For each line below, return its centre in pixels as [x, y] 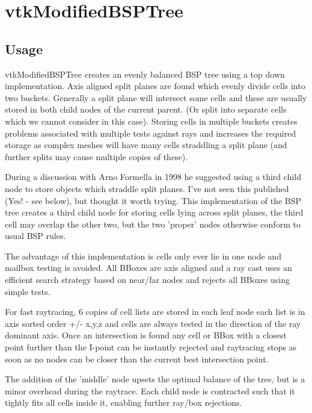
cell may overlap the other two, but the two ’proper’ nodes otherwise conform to [153, 224]
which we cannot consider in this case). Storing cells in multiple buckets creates [151, 121]
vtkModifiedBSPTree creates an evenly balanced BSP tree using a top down [145, 74]
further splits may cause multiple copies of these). [96, 156]
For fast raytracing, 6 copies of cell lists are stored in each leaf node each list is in [155, 312]
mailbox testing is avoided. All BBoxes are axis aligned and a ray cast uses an [148, 268]
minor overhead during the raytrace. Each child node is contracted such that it [150, 390]
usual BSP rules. [35, 236]
